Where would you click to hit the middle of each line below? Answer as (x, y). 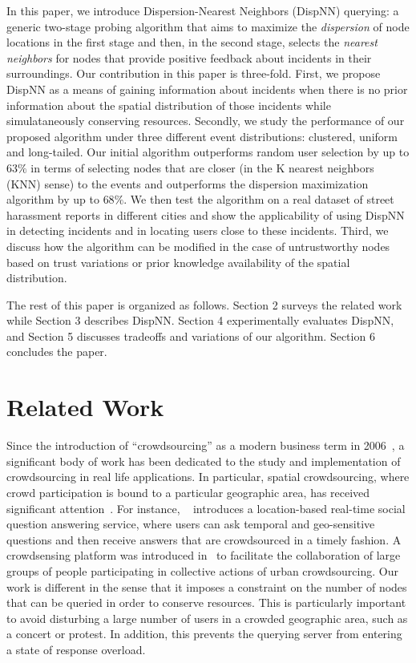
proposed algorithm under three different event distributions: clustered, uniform (202, 136)
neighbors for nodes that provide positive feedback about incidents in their (189, 57)
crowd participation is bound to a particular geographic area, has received (188, 492)
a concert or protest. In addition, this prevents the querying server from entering (204, 634)
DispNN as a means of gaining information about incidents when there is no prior (207, 89)
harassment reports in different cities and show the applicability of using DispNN (206, 214)
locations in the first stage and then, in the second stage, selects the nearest (192, 42)
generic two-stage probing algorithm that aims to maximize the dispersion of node (208, 26)
